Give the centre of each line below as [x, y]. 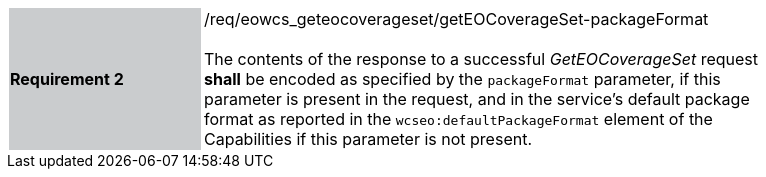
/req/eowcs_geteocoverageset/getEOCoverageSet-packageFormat [456, 19]
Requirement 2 [67, 79]
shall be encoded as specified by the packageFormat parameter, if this [462, 79]
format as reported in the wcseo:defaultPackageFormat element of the [458, 119]
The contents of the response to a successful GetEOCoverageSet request [481, 59]
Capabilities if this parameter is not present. [368, 139]
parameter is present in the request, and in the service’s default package [477, 99]
